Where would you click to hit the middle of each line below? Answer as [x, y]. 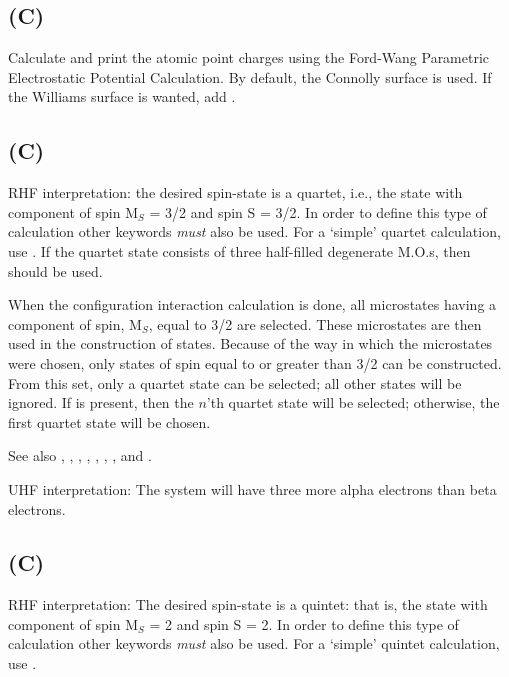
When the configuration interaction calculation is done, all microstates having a [252, 304]
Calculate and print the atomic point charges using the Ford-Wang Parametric [249, 57]
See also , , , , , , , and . [80, 455]
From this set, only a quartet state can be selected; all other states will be [235, 382]
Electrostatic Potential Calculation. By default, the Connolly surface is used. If [250, 76]
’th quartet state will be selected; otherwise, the [353, 402]
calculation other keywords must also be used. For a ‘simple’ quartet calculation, [254, 231]
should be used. [55, 270]
